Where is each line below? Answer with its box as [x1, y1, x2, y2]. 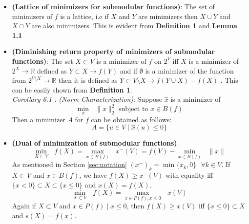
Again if [12, 201, 36, 211]
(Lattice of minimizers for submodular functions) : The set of [12, 1, 215, 11]
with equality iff [165, 170, 213, 180]
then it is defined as [58, 75, 118, 85]
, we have [79, 170, 107, 180]
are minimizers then [138, 11, 198, 21]
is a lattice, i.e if [60, 11, 109, 21]
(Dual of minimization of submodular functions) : [12, 138, 179, 148]
